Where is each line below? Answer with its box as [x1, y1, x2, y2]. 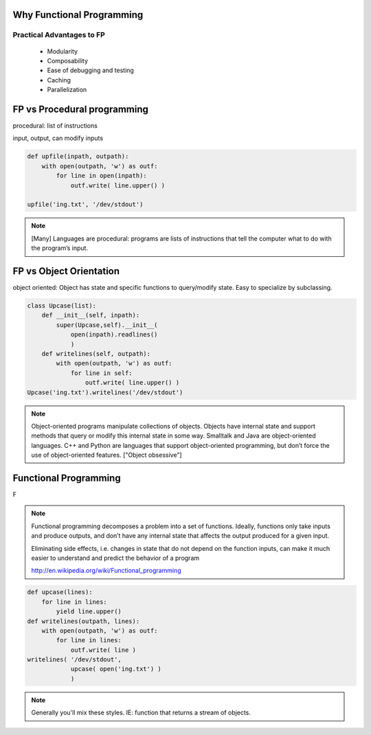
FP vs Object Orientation [12, 265, 120, 277]
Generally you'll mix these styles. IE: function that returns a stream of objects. [31, 708, 251, 717]
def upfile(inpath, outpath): [27, 152, 129, 161]
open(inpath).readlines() [70, 330, 158, 339]
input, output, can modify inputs [12, 134, 103, 142]
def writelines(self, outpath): [41, 350, 151, 357]
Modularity [47, 47, 78, 55]
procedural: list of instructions [12, 122, 98, 130]
